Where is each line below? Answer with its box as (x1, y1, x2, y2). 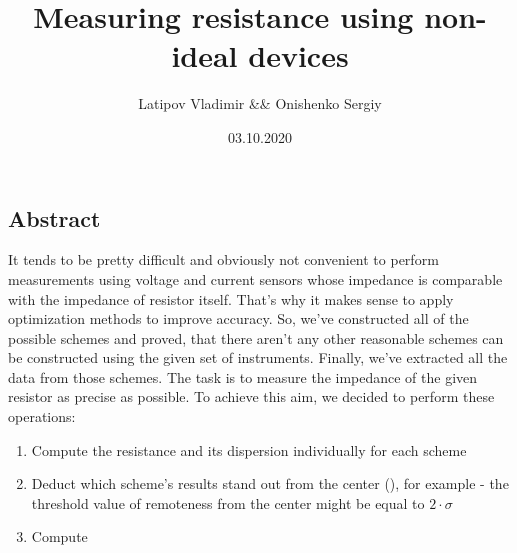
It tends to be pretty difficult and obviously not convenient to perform (8, 249, 439, 270)
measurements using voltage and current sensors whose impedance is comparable (8, 268, 503, 289)
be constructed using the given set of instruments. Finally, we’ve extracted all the (8, 347, 508, 368)
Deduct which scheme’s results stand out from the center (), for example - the (31, 473, 509, 494)
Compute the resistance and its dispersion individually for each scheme (31, 439, 467, 460)
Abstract (8, 202, 101, 233)
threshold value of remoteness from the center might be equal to (31, 492, 425, 513)
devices (248, 35, 349, 76)
